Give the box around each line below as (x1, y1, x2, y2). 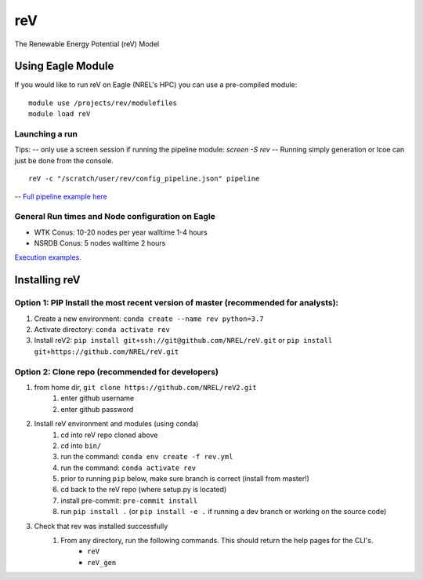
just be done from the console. (14, 155, 114, 165)
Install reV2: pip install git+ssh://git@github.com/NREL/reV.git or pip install (34, 336, 333, 345)
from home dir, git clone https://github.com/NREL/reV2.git (34, 382, 258, 392)
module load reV (28, 110, 91, 119)
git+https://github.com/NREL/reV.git (34, 347, 179, 356)
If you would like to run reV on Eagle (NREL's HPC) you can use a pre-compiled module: (14, 80, 298, 89)
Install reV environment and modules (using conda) (34, 419, 199, 429)
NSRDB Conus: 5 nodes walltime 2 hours (34, 239, 166, 248)
